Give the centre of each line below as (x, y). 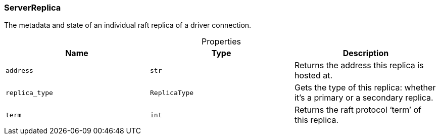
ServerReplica (33, 8)
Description (366, 53)
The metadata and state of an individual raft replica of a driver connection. (128, 25)
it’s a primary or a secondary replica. (364, 98)
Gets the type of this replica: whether (365, 88)
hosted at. (313, 76)
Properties (221, 42)
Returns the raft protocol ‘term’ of (358, 110)
